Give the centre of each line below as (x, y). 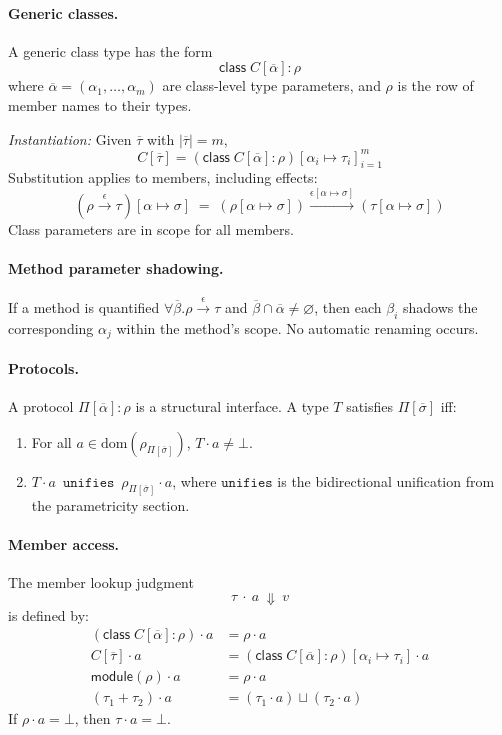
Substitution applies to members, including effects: (163, 177)
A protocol (41, 406)
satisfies (370, 406)
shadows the (440, 307)
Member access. (64, 543)
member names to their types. (100, 104)
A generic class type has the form (110, 50)
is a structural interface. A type (232, 406)
